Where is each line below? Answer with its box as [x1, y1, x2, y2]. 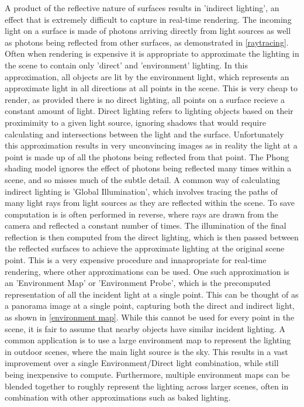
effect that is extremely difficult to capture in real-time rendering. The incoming [5, 13, 292, 25]
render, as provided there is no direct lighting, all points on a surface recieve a [5, 93, 285, 105]
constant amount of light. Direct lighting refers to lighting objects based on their [5, 105, 293, 117]
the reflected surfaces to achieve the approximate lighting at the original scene [5, 242, 285, 254]
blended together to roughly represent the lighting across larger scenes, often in [5, 380, 289, 392]
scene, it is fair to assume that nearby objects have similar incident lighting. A [5, 322, 286, 334]
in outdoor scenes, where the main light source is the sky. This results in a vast [5, 345, 288, 357]
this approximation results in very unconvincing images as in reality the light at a [5, 139, 298, 151]
